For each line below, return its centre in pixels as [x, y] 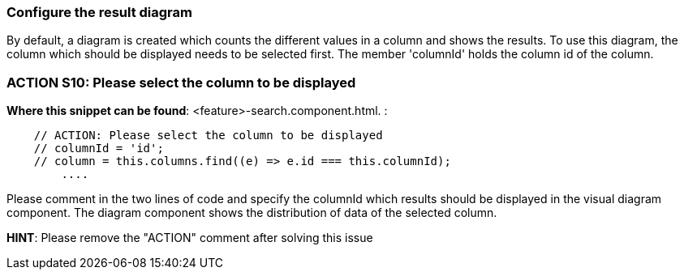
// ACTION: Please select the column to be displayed [208, 136]
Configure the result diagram [99, 12]
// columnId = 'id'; [99, 149]
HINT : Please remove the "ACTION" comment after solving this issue [190, 238]
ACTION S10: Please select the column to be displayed [181, 82]
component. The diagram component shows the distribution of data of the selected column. [252, 213]
